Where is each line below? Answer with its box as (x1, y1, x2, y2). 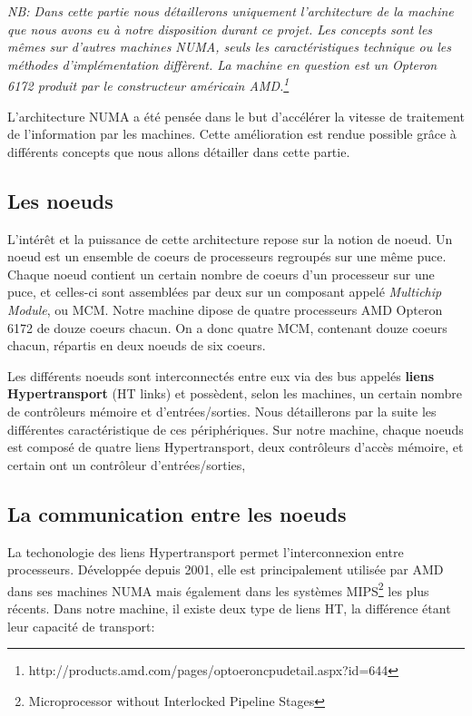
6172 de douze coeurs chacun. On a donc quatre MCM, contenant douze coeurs (7, 318, 447, 337)
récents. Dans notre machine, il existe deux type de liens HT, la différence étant (7, 598, 451, 617)
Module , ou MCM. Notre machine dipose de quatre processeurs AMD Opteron (7, 299, 443, 319)
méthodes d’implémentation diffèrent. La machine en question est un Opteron (7, 54, 438, 74)
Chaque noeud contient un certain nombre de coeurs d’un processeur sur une (7, 264, 435, 283)
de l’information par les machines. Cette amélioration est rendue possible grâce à (7, 124, 457, 143)
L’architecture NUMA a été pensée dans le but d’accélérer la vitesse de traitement (7, 106, 465, 125)
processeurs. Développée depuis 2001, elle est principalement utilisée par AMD (7, 560, 444, 579)
